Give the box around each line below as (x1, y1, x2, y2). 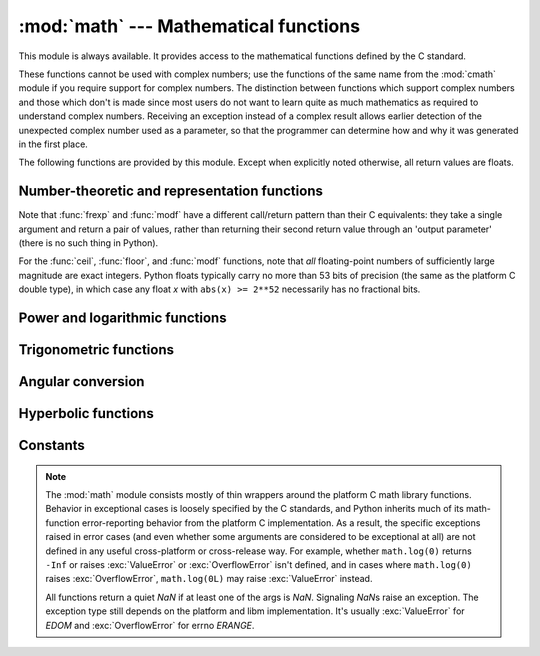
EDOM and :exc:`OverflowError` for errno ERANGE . (45, 619, 255, 631)
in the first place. (18, 138, 89, 150)
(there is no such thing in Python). (18, 236, 159, 249)
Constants (18, 437, 85, 454)
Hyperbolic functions (18, 405, 154, 422)
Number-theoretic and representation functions (18, 183, 324, 200)
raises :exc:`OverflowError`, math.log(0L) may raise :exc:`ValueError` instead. (45, 573, 373, 585)
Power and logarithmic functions (18, 309, 227, 326)
